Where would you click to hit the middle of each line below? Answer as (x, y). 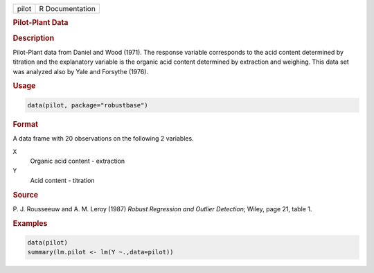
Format (25, 124)
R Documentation (68, 9)
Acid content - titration (62, 180)
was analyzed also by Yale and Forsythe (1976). (81, 71)
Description (34, 38)
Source (26, 195)
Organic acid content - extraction (78, 161)
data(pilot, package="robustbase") (88, 105)
